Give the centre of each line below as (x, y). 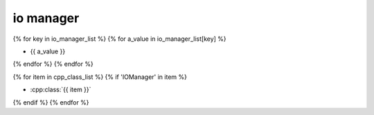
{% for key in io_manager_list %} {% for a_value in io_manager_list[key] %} (119, 39)
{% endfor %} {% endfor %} (53, 64)
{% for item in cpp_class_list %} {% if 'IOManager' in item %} (100, 77)
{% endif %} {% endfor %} (51, 102)
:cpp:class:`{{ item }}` (61, 89)
